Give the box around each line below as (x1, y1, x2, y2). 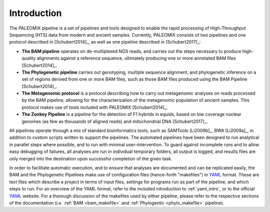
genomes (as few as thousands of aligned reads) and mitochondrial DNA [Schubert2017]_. (21, 118, 208, 124)
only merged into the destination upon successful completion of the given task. (9, 155, 172, 161)
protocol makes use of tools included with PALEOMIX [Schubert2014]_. (21, 104, 168, 110)
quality (21, 55, 36, 61)
